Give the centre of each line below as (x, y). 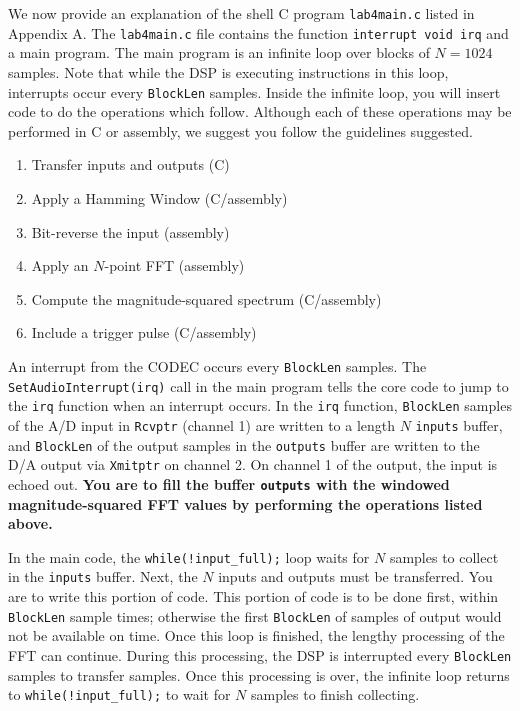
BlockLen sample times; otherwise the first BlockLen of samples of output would (255, 615)
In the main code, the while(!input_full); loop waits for (189, 556)
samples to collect (444, 556)
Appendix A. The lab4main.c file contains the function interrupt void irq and (258, 32)
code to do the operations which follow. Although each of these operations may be (260, 111)
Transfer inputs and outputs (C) (130, 164)
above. (30, 523)
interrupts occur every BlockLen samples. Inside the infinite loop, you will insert (254, 91)
